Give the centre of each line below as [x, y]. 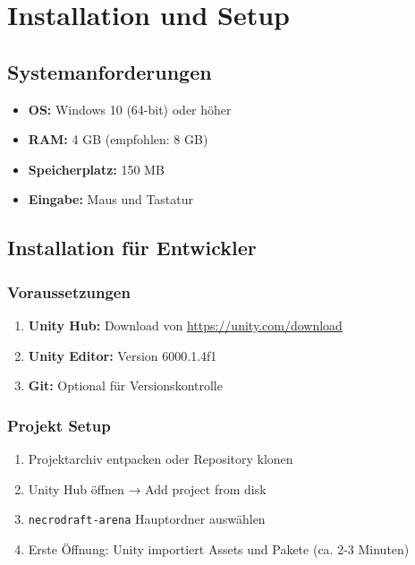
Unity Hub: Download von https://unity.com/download [185, 325]
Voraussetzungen [69, 291]
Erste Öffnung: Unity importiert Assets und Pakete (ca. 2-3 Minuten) [219, 548]
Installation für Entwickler [132, 248]
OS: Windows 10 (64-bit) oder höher [130, 109]
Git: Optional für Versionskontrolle [125, 385]
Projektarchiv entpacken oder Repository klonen [161, 458]
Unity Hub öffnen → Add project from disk [147, 488]
